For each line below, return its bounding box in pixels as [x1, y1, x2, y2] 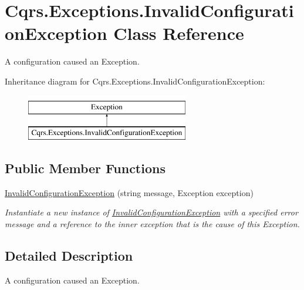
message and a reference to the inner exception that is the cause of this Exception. [5, 218, 300, 230]
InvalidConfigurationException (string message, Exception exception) [5, 186, 254, 198]
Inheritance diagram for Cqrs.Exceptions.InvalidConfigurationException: [5, 75, 265, 87]
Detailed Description [5, 247, 133, 265]
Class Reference [113, 21, 244, 45]
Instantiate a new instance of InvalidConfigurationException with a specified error [5, 206, 298, 218]
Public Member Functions [5, 159, 165, 177]
